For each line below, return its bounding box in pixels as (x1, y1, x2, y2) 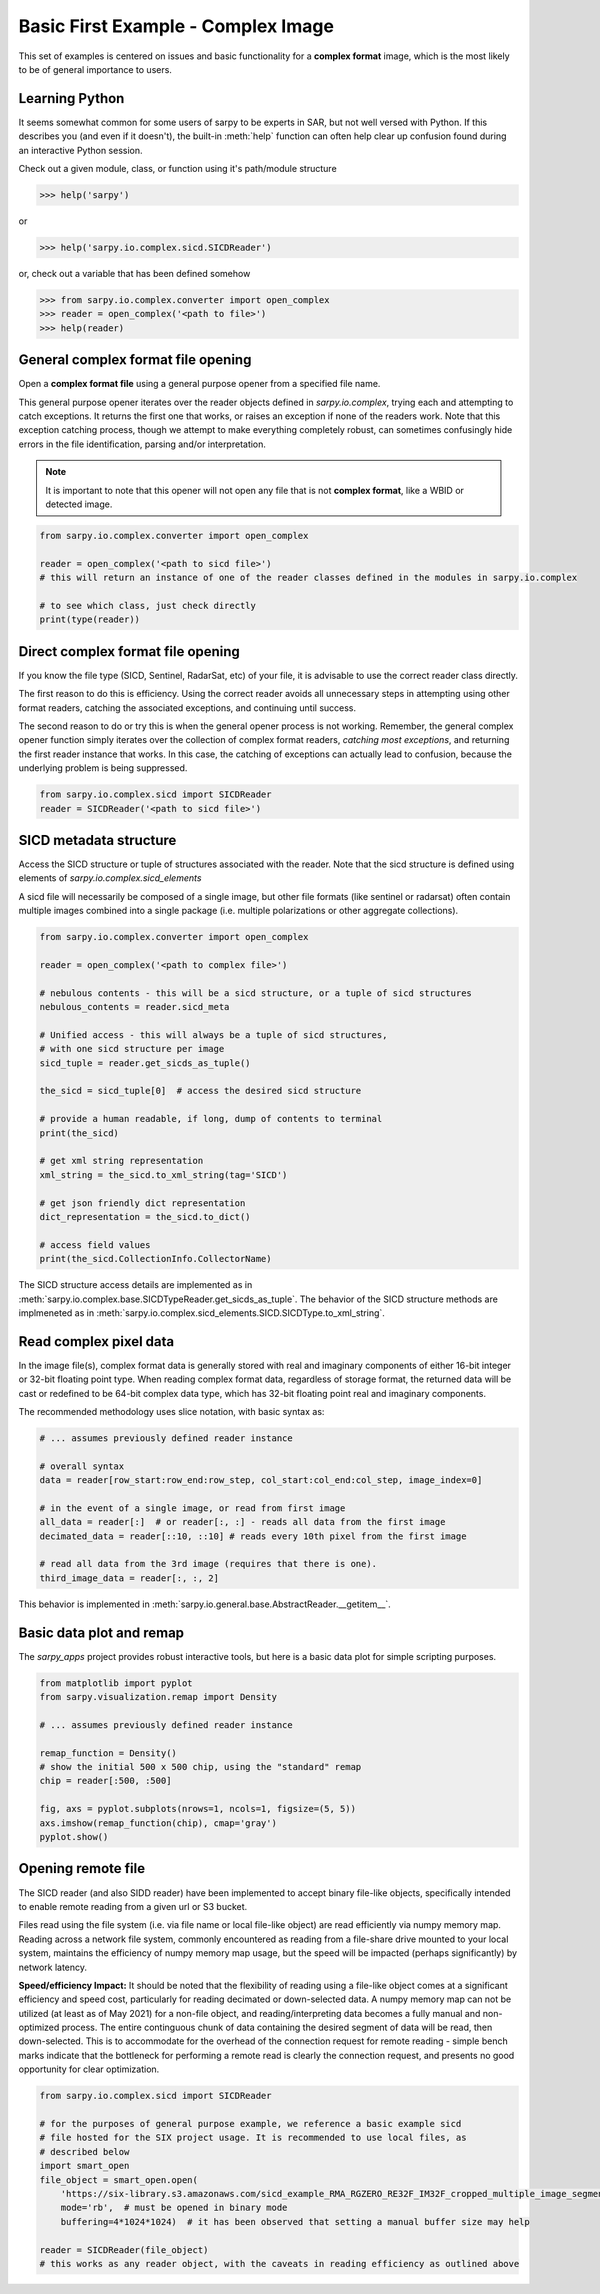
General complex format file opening (18, 351, 252, 369)
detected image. (45, 498, 113, 510)
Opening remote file (18, 1860, 145, 1877)
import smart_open (39, 2160, 130, 2172)
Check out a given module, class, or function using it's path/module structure (18, 163, 337, 175)
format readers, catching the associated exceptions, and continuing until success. (18, 701, 357, 714)
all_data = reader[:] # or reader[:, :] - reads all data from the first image (39, 1516, 446, 1528)
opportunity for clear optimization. (18, 2063, 160, 2075)
